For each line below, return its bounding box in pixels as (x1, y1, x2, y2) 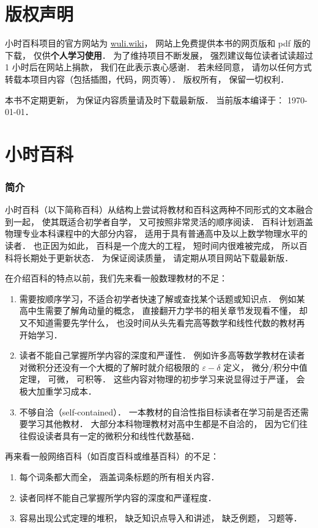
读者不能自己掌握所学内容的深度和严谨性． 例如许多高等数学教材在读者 (19, 349, 305, 362)
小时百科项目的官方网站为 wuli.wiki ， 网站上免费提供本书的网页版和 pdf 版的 (5, 37, 311, 50)
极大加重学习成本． (19, 385, 97, 397)
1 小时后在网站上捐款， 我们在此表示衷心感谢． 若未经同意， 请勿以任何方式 (5, 61, 312, 73)
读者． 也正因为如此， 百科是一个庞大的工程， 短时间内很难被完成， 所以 (5, 239, 299, 252)
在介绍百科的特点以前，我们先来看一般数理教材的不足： (5, 272, 227, 284)
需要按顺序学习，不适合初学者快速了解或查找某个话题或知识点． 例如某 (19, 292, 305, 305)
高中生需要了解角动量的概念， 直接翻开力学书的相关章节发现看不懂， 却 (19, 304, 308, 317)
